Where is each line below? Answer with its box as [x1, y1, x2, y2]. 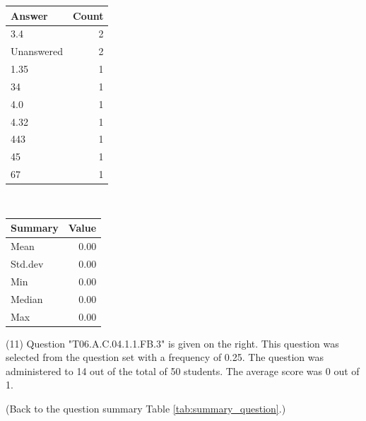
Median [11, 291, 43, 306]
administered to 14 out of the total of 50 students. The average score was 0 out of [6, 363, 360, 378]
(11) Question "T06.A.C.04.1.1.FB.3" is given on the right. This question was [6, 336, 339, 350]
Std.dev [11, 256, 44, 271]
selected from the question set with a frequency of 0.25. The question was [6, 350, 324, 364]
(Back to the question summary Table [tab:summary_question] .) [6, 401, 286, 415]
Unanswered [11, 44, 64, 59]
